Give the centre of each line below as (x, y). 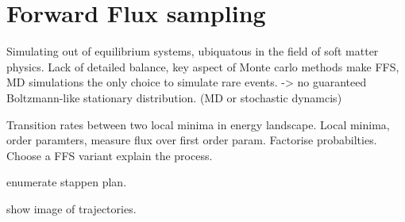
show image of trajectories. (71, 208)
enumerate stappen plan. (67, 182)
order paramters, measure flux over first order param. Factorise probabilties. (192, 140)
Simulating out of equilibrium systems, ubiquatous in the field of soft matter (193, 51)
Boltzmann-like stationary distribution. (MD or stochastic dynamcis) (174, 97)
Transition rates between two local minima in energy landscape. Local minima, (198, 124)
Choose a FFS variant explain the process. (110, 155)
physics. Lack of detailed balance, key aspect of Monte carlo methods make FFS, (203, 66)
